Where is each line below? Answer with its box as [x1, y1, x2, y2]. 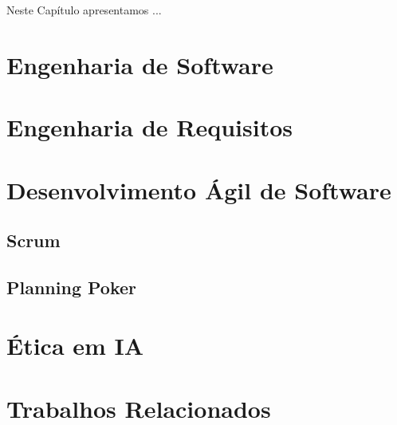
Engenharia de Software [6, 48, 273, 81]
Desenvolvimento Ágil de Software [6, 173, 391, 206]
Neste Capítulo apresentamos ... [6, 2, 162, 18]
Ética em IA [6, 329, 144, 362]
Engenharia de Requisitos [6, 111, 293, 144]
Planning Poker [6, 274, 137, 299]
